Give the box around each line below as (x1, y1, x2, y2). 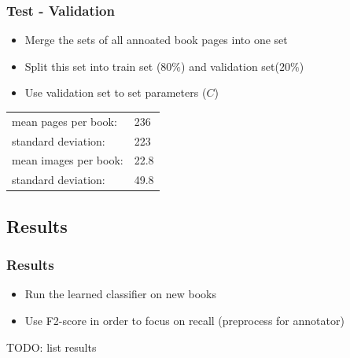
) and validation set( (181, 57, 279, 74)
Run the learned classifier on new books (24, 286, 216, 302)
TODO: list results (6, 338, 97, 355)
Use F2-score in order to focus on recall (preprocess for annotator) (24, 312, 344, 328)
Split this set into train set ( (24, 57, 161, 74)
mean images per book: (12, 152, 123, 168)
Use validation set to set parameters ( (24, 84, 207, 101)
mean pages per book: (12, 113, 117, 129)
